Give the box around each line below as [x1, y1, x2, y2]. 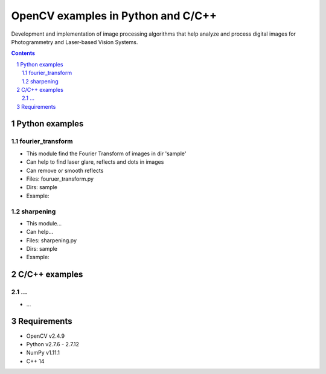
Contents [11, 50, 36, 57]
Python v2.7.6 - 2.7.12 [26, 340, 80, 347]
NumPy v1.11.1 [26, 349, 60, 356]
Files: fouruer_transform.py [26, 175, 94, 182]
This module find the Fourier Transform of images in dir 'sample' [26, 150, 187, 157]
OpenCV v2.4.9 [26, 332, 65, 340]
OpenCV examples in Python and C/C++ [11, 9, 217, 22]
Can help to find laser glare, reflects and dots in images [26, 158, 164, 166]
